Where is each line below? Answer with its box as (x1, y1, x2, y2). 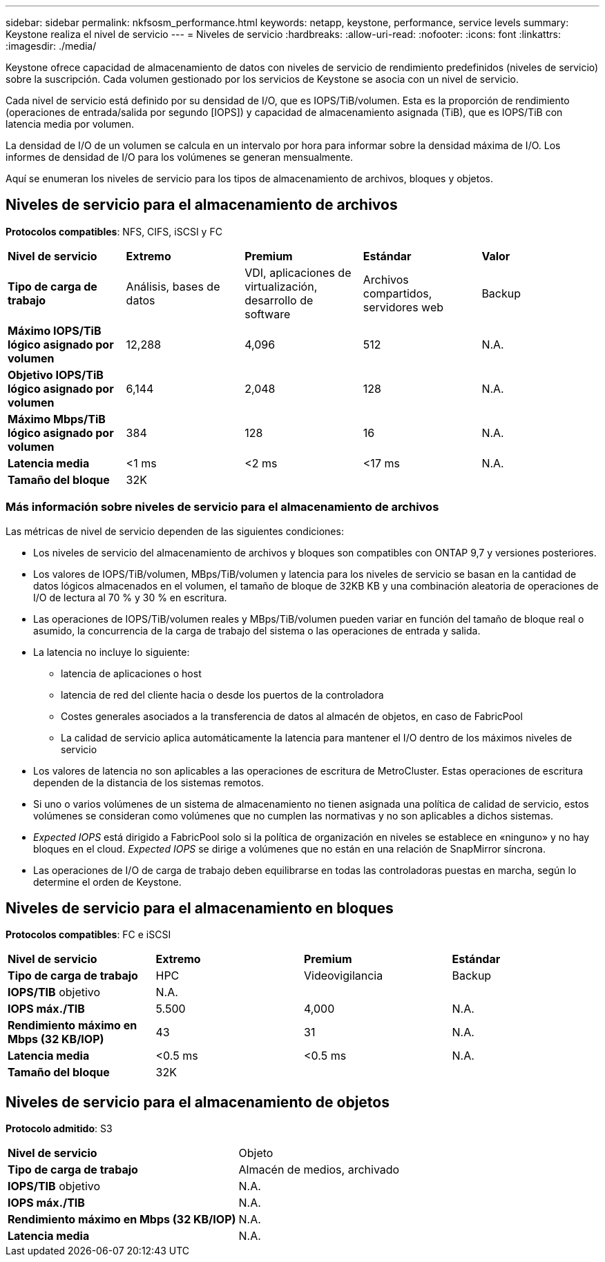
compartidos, (363, 286, 432, 300)
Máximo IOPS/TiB (8, 323, 102, 338)
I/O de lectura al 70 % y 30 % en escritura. (33, 591, 227, 603)
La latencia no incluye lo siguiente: (33, 645, 190, 658)
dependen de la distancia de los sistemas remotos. (33, 776, 264, 788)
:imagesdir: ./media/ (6, 40, 97, 52)
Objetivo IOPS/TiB (8, 367, 104, 382)
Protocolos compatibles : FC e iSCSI (6, 929, 171, 941)
